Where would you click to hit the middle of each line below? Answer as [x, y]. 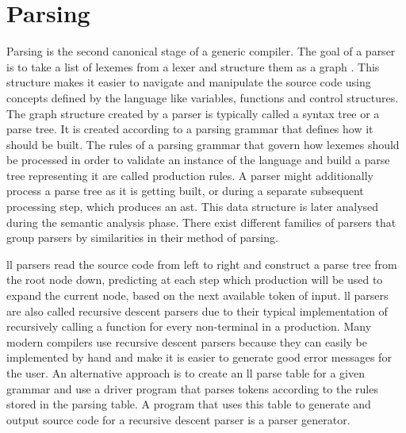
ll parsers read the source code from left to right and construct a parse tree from [202, 264]
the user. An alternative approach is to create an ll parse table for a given [186, 373]
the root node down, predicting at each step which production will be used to [195, 280]
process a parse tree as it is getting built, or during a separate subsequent [185, 191]
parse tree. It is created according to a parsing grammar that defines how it [190, 129]
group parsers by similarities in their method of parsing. [142, 238]
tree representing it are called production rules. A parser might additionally [190, 175]
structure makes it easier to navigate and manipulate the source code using [189, 82]
